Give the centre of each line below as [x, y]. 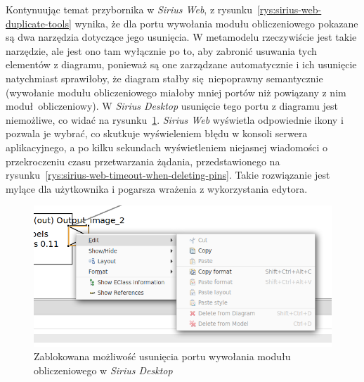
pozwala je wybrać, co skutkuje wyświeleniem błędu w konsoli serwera [157, 133]
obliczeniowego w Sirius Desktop [103, 370]
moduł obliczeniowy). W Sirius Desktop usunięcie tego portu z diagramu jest [172, 106]
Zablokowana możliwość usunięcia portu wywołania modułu [162, 356]
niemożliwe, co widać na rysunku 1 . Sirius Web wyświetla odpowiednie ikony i [175, 119]
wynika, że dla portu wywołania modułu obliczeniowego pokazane [216, 23]
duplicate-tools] [39, 23]
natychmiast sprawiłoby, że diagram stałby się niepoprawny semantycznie [164, 78]
